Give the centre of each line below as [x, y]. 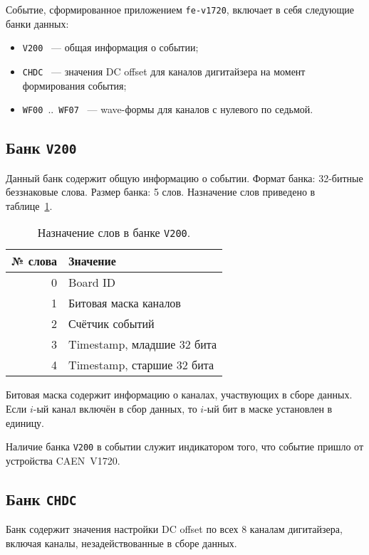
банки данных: [37, 23]
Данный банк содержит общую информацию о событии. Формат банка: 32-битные [184, 178]
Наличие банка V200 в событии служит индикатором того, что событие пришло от [185, 446]
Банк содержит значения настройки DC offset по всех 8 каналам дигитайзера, [174, 529]
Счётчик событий [111, 324]
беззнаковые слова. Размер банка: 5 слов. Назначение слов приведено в [161, 192]
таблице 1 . [29, 205]
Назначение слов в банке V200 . [114, 233]
